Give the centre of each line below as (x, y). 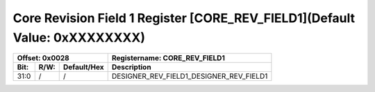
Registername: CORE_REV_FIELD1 (168, 58)
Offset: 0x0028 (43, 58)
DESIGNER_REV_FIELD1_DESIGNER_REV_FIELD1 (190, 76)
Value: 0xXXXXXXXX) (79, 37)
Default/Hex (83, 67)
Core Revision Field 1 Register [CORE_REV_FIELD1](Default (184, 18)
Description (132, 67)
